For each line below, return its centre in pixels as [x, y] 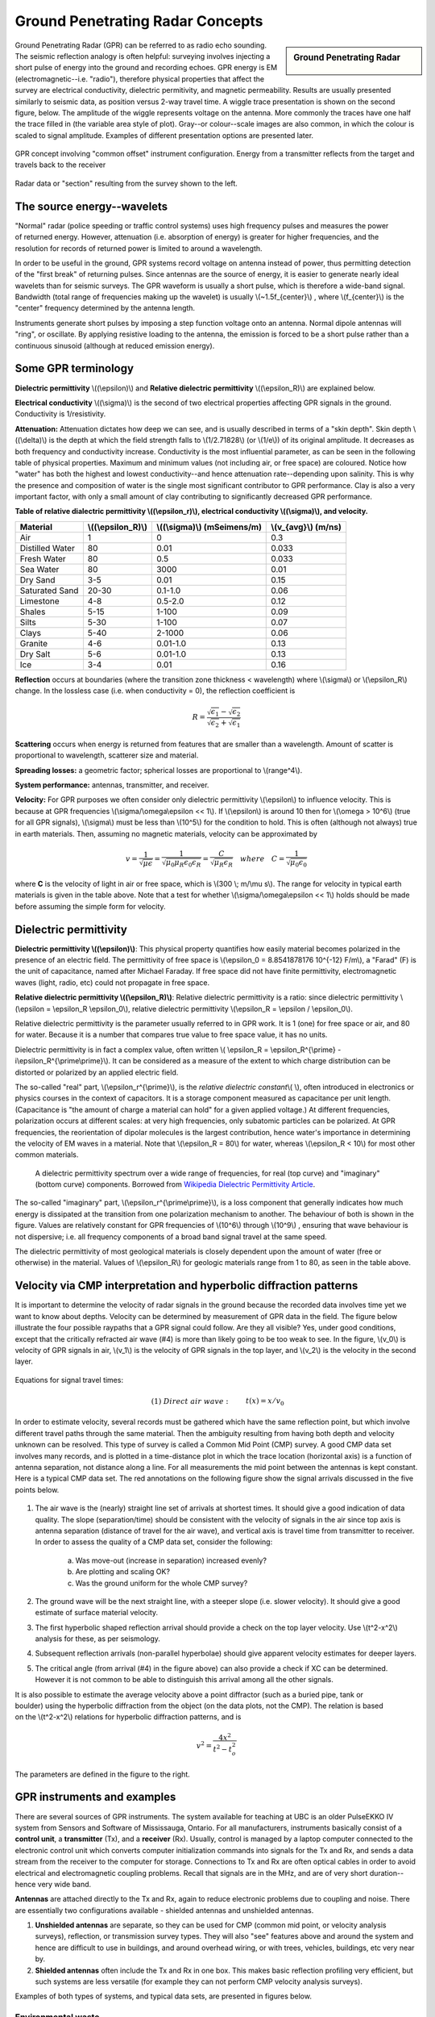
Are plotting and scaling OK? [123, 1572]
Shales [33, 612]
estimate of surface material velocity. [97, 1613]
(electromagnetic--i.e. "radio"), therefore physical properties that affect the [140, 79]
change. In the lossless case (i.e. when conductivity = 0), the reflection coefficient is [155, 691]
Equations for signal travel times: [69, 1380]
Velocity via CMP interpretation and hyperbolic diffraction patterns [186, 1286]
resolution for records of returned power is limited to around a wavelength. [139, 248]
